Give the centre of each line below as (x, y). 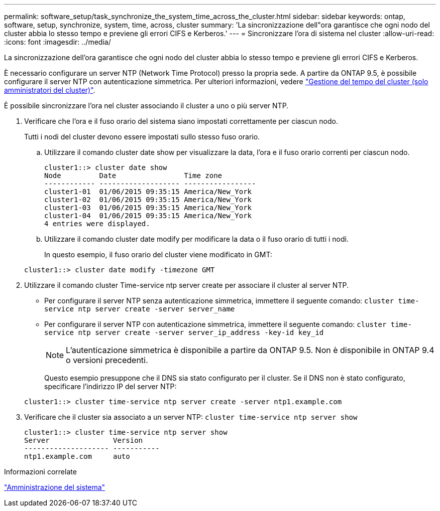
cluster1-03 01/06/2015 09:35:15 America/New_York (148, 208)
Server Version (84, 440)
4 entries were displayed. (97, 224)
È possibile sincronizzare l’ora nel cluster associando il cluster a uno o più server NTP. (146, 106)
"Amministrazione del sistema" (55, 487)
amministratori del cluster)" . (50, 90)
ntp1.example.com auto (77, 456)
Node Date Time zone (133, 176)
